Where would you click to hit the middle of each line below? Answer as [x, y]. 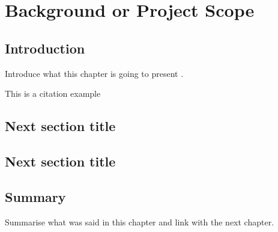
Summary [35, 196]
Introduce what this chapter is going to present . [94, 73]
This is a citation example [53, 93]
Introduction [45, 48]
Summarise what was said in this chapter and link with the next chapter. [140, 221]
